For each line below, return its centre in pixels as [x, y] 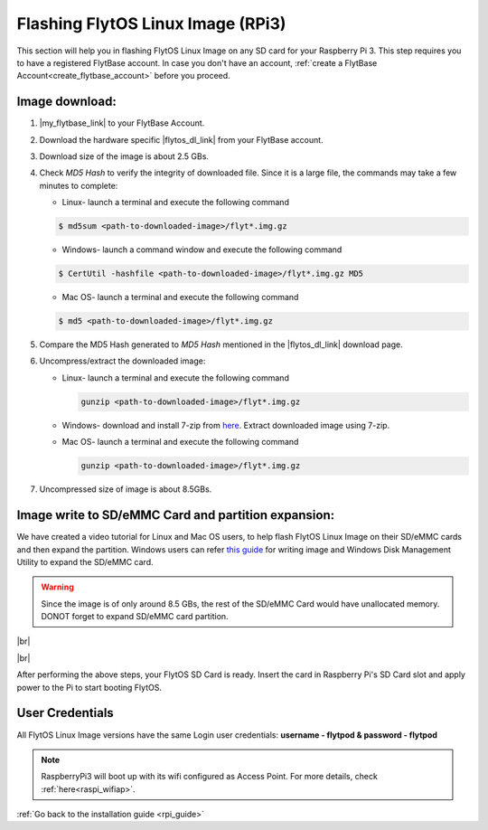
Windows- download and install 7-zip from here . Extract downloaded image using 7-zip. [226, 425]
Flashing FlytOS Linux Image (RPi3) [151, 24]
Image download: [66, 102]
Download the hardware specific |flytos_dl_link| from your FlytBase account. [182, 139]
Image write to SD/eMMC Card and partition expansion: [176, 515]
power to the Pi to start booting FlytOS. [89, 687]
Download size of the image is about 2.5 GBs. [124, 156]
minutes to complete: [79, 185]
